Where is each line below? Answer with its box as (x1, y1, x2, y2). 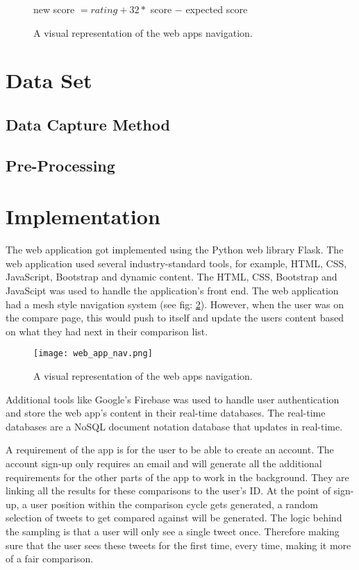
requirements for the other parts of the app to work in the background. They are (6, 469, 349, 484)
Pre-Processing (6, 154, 115, 176)
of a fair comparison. (6, 551, 94, 566)
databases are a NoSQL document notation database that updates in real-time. (6, 419, 343, 433)
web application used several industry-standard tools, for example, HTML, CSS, (6, 255, 347, 270)
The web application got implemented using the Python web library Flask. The (6, 242, 344, 257)
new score (33, 2, 75, 16)
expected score (185, 2, 248, 16)
